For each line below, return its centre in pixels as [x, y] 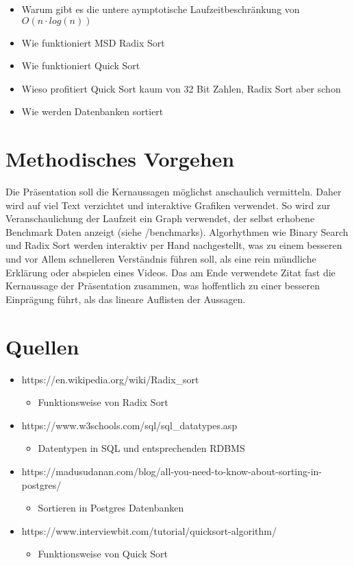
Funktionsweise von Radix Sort [103, 402]
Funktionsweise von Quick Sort [103, 554]
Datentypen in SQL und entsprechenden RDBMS [141, 448]
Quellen [42, 346]
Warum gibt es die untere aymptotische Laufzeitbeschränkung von [161, 9]
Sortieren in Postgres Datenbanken [111, 508]
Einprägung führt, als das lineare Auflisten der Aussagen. [126, 299]
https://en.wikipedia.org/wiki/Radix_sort [110, 379]
